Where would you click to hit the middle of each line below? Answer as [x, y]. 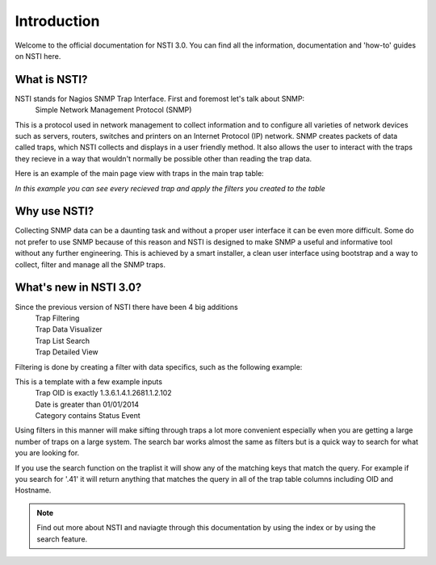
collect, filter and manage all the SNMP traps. [90, 264]
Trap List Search [63, 341]
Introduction [57, 21]
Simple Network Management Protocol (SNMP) [113, 110]
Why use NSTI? [55, 211]
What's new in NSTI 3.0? [78, 288]
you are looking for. [47, 453]
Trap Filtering [57, 318]
